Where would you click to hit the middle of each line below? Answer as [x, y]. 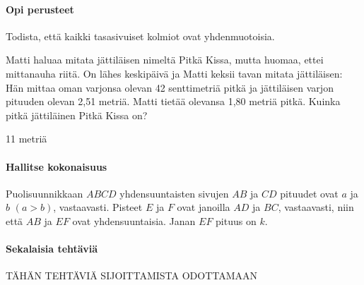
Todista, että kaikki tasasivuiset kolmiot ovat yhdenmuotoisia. [140, 36]
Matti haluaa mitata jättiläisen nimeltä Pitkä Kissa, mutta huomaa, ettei [165, 60]
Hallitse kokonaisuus [57, 166]
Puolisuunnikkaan [45, 193]
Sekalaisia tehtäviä [52, 249]
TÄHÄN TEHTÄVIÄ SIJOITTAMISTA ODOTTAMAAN [132, 275]
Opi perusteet [40, 9]
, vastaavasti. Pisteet [98, 207]
